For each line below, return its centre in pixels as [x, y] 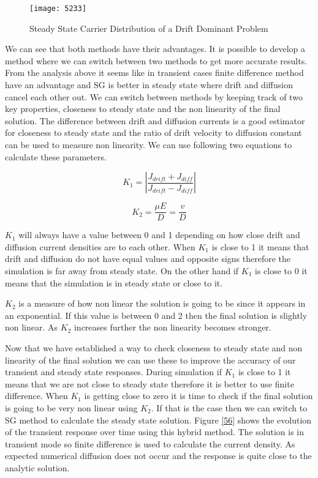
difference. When [36, 396]
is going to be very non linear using [71, 407]
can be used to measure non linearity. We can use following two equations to [149, 144]
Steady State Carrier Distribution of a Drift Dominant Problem [149, 28]
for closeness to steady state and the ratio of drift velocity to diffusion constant [153, 133]
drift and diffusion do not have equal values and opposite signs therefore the [148, 259]
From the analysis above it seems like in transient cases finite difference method [154, 73]
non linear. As [32, 327]
